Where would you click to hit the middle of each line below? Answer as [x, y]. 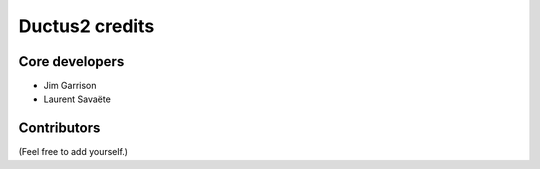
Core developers [71, 61]
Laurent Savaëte [77, 99]
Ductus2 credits [86, 26]
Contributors [59, 128]
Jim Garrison [70, 86]
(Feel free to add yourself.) [73, 152]
